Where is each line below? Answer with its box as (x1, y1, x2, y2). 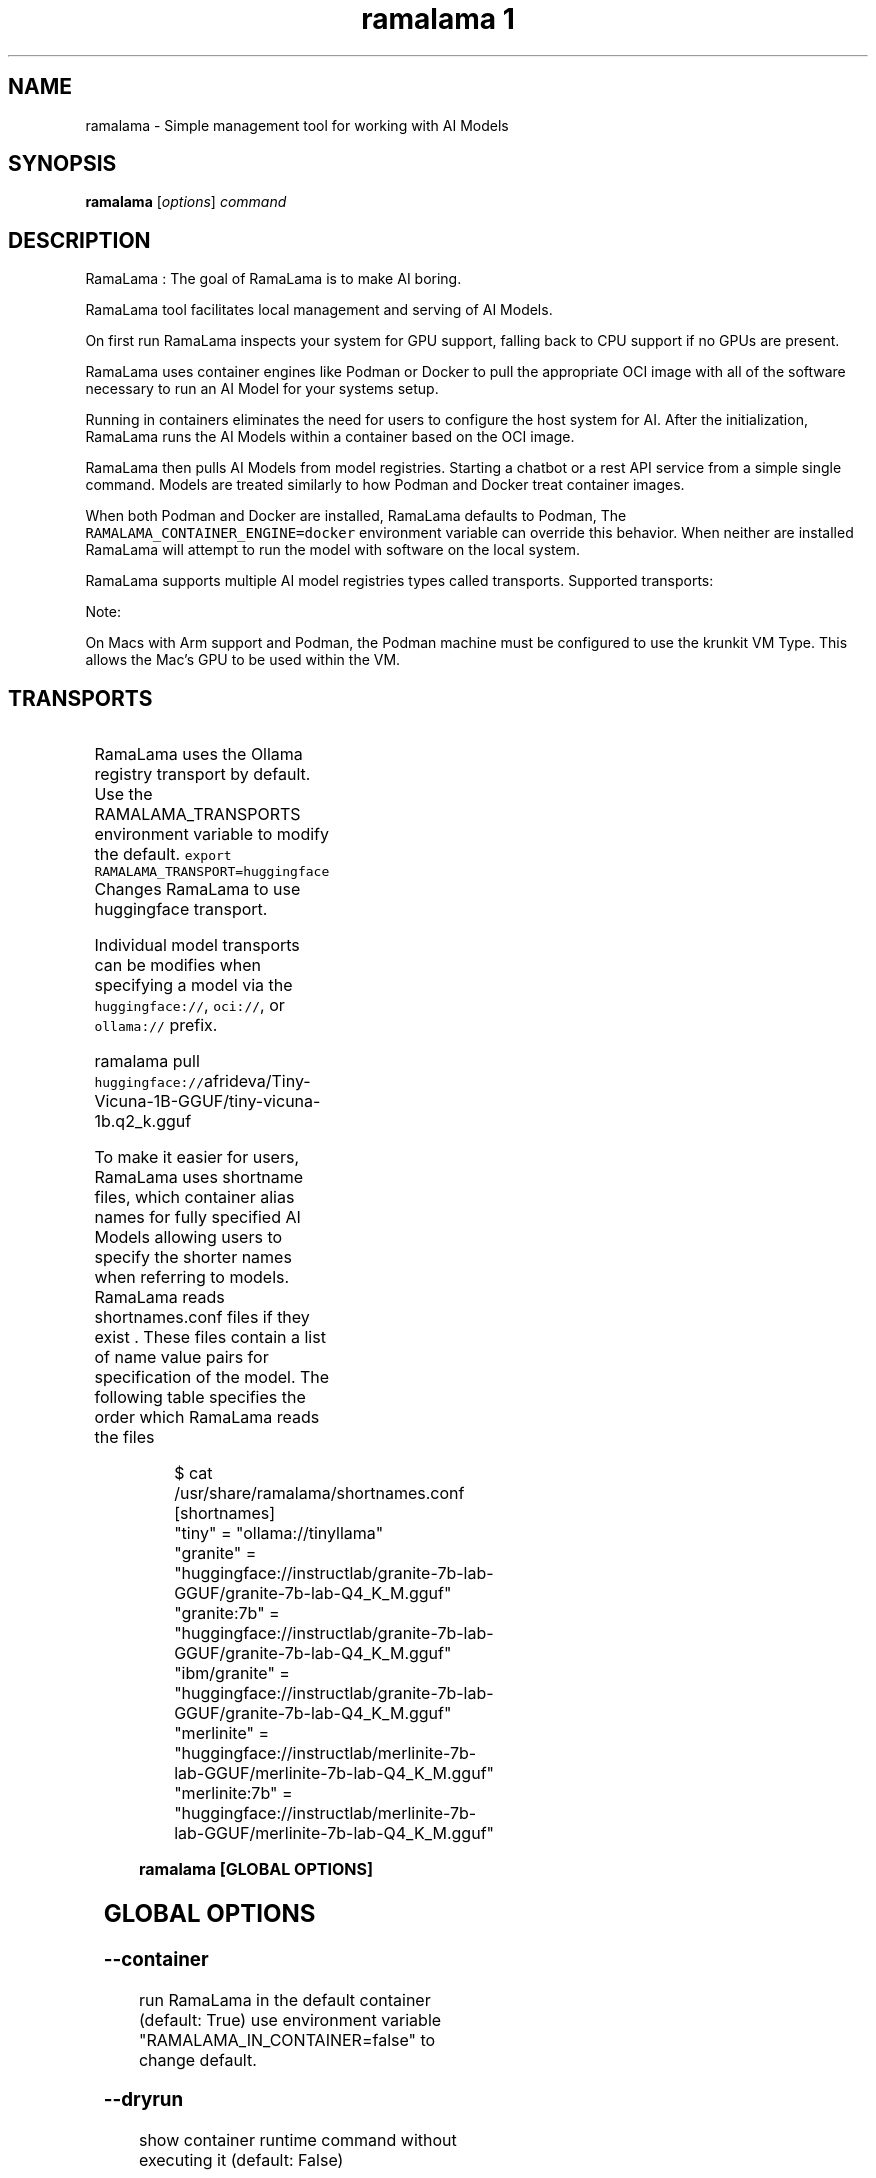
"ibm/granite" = (174, 1663, 290, 1684)
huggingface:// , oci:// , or (94, 995, 285, 1016)
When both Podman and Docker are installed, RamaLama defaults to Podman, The (85, 507, 627, 525)
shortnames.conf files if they (94, 1307, 310, 1328)
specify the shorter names (94, 1247, 292, 1268)
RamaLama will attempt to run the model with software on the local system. (85, 541, 580, 559)
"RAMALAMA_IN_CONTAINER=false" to (138, 2029, 436, 2050)
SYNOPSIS (8, 151, 117, 177)
